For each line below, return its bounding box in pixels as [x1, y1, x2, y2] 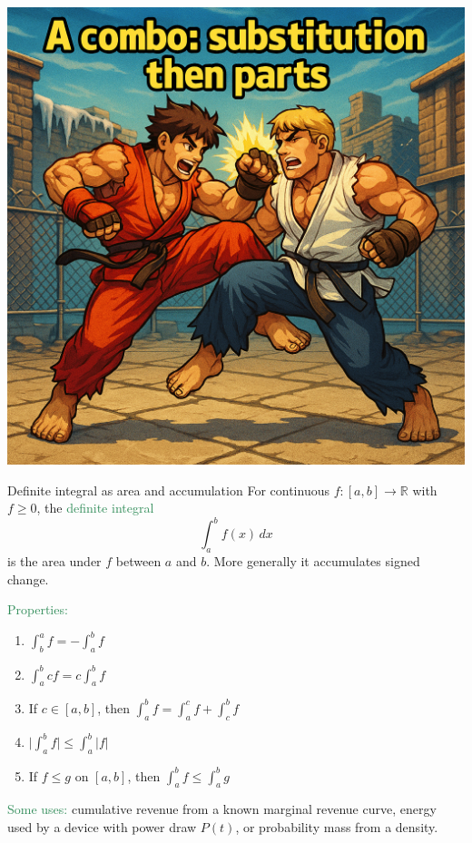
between [115, 552, 162, 571]
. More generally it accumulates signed [206, 552, 420, 571]
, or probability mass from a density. [235, 817, 438, 836]
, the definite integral [36, 498, 154, 517]
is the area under [7, 552, 102, 571]
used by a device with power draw [7, 817, 197, 836]
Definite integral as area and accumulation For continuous [7, 480, 329, 499]
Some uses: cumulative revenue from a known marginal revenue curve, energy [7, 799, 437, 818]
